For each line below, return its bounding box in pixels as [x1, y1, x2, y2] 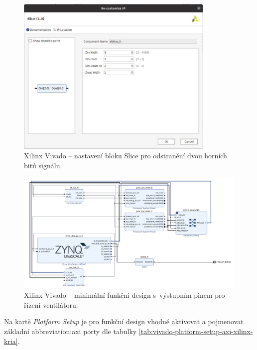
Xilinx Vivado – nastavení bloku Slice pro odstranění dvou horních [24, 150, 227, 161]
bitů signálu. [24, 160, 62, 170]
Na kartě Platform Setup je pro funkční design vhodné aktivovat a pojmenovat [4, 316, 244, 327]
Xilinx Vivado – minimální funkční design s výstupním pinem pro [24, 290, 225, 300]
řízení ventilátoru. [24, 299, 78, 310]
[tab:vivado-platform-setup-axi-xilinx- [138, 326, 253, 337]
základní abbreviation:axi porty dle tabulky [4, 326, 137, 337]
